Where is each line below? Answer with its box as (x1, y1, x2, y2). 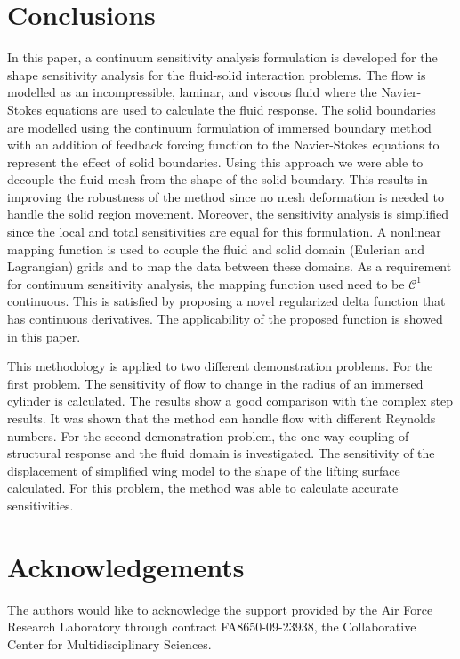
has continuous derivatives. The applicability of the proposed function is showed (7, 309, 443, 328)
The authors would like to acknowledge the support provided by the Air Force (7, 599, 433, 618)
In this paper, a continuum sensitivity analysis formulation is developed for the (7, 48, 438, 67)
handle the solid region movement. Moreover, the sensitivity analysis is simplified (7, 205, 449, 223)
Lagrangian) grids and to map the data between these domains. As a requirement (7, 257, 452, 276)
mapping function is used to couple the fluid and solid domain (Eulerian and (7, 239, 425, 258)
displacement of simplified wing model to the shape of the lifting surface (7, 461, 400, 479)
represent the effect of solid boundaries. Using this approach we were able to (7, 152, 424, 171)
